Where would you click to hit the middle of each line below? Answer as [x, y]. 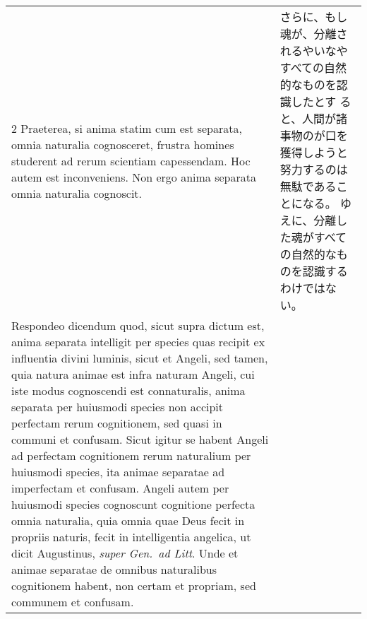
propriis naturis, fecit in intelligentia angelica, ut [131, 537]
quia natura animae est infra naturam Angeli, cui [133, 374]
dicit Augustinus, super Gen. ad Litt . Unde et [125, 553]
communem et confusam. [73, 602]
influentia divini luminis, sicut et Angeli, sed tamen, [140, 358]
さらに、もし [314, 17]
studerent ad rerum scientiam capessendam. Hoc [131, 160]
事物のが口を [314, 135]
